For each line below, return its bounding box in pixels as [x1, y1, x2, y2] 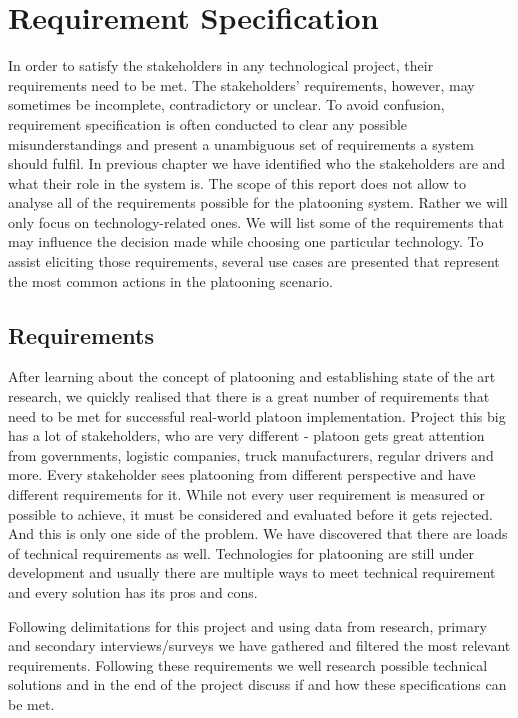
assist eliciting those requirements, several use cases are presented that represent [8, 251, 500, 272]
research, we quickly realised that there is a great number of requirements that [8, 386, 490, 407]
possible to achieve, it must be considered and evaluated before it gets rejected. [8, 503, 494, 524]
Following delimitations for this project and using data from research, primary [8, 615, 487, 636]
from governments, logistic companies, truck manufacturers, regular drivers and [8, 444, 494, 465]
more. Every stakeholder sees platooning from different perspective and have [8, 464, 476, 485]
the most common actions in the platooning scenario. [8, 270, 333, 291]
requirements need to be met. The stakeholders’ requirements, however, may [8, 74, 475, 95]
